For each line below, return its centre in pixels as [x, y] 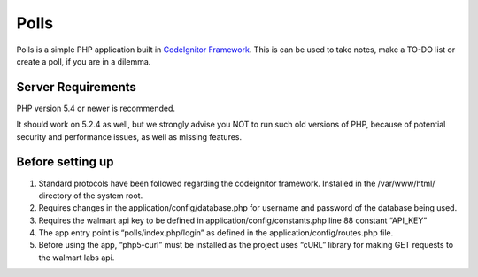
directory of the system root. [91, 196]
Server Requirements [77, 87]
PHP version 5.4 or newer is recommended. [96, 108]
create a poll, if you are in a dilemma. [84, 61]
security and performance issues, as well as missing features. [129, 136]
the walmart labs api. [77, 258]
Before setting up [65, 162]
